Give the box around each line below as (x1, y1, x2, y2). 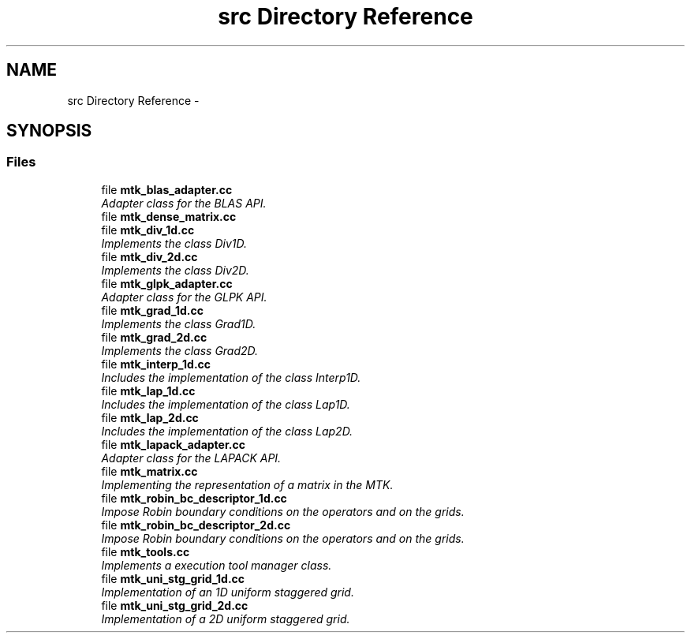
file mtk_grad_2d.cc (101, 330, 207, 344)
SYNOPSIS (6, 121, 92, 141)
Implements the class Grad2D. (101, 343, 259, 357)
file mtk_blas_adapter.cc (101, 182, 233, 196)
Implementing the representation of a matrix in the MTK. (101, 477, 394, 491)
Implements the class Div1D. (101, 236, 247, 250)
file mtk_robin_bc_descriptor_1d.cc (101, 491, 287, 505)
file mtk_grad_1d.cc (101, 303, 204, 317)
